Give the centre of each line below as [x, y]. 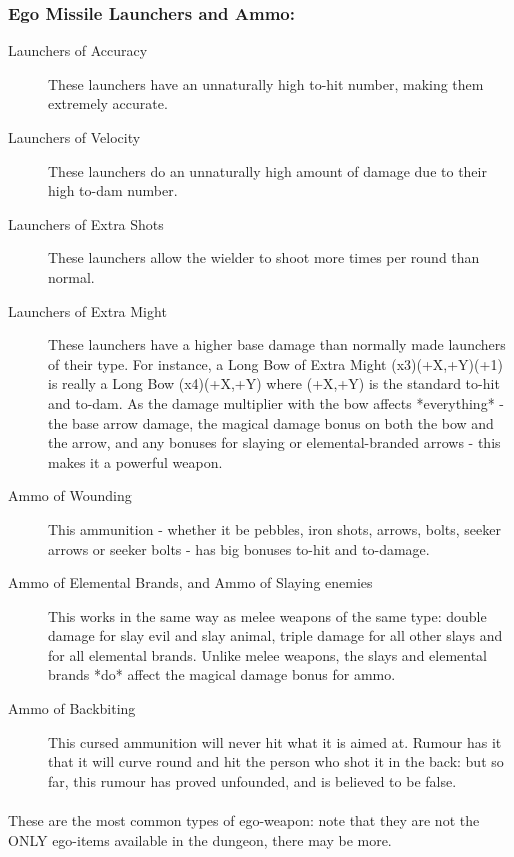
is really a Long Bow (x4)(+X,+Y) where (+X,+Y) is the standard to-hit [274, 383]
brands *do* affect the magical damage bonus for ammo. [222, 674]
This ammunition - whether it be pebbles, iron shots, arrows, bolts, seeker [274, 528]
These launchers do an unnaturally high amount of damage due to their [267, 170]
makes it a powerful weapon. [135, 461]
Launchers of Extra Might [87, 310]
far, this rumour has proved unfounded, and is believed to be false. [252, 780]
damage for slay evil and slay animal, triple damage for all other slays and [275, 635]
